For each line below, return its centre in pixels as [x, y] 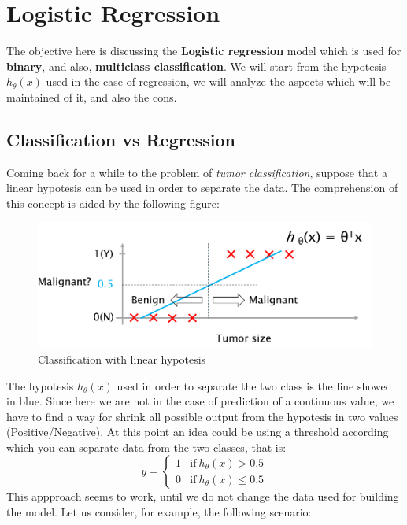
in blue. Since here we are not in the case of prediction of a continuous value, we [200, 401]
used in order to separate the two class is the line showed [254, 385]
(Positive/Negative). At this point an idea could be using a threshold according [198, 432]
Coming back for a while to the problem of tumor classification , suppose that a [197, 172]
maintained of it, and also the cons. [92, 96]
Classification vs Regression [121, 139]
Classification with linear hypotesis [122, 359]
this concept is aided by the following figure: [113, 203]
